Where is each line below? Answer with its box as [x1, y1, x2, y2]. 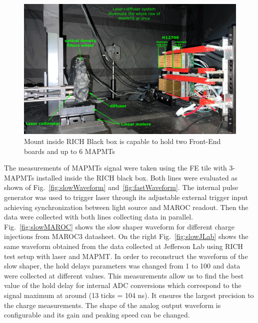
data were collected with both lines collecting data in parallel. [4, 211, 193, 222]
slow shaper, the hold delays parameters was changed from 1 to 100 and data [4, 260, 240, 271]
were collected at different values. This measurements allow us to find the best [4, 270, 244, 280]
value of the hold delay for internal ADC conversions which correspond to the [4, 280, 241, 290]
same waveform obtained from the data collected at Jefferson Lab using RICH [4, 240, 243, 251]
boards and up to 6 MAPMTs [24, 145, 115, 156]
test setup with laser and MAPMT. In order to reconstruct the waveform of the [4, 250, 248, 261]
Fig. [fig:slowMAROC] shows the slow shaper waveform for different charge [4, 221, 235, 231]
